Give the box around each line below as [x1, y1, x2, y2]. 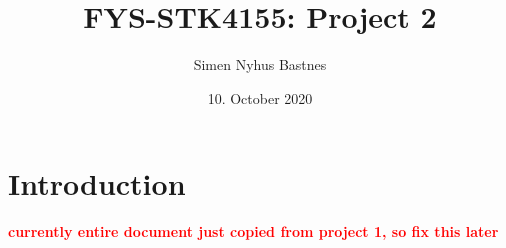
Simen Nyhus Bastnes [193, 54, 327, 75]
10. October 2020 [207, 87, 313, 108]
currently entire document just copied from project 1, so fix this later [8, 221, 499, 242]
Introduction [8, 163, 186, 204]
